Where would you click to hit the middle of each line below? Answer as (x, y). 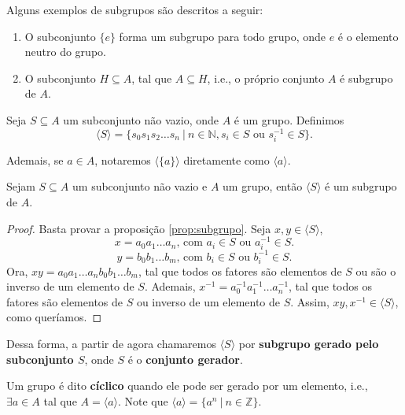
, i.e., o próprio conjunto (266, 78)
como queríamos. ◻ (54, 317)
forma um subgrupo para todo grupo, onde (223, 36)
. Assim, (310, 301)
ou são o (376, 270)
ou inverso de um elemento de (208, 301)
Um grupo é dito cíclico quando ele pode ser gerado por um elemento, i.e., (187, 385)
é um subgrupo (361, 186)
